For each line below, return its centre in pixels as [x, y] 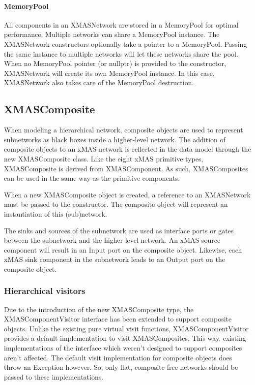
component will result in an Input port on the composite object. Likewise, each [123, 249]
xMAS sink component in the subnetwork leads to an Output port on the [114, 259]
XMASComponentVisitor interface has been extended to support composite [118, 319]
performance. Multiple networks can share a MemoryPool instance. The [112, 34]
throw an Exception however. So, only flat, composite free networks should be [121, 367]
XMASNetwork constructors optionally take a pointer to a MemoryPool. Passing [126, 44]
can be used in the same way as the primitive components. [92, 178]
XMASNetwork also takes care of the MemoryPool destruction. [99, 82]
